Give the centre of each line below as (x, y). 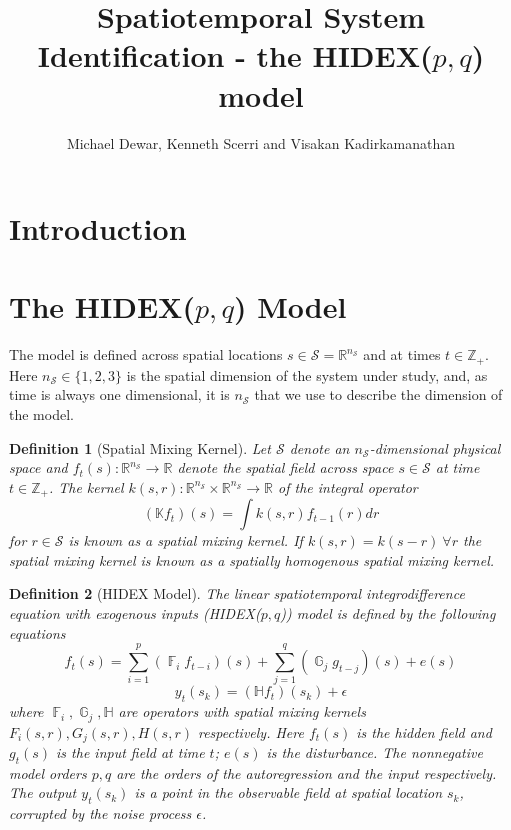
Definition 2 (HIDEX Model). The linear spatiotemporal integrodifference (237, 593)
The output (43, 792)
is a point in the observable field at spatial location (288, 792)
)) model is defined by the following (388, 613)
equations (37, 632)
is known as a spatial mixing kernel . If (185, 540)
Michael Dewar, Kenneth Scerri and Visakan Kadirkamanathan (261, 142)
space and (38, 467)
